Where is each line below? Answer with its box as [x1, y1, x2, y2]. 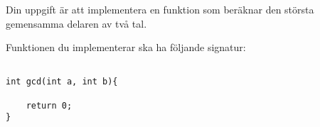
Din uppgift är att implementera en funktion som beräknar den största [6, 2, 314, 16]
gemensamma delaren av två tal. [6, 16, 147, 31]
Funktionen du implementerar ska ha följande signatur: [6, 40, 246, 55]
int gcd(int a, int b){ [6, 77, 118, 87]
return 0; [26, 100, 73, 111]
